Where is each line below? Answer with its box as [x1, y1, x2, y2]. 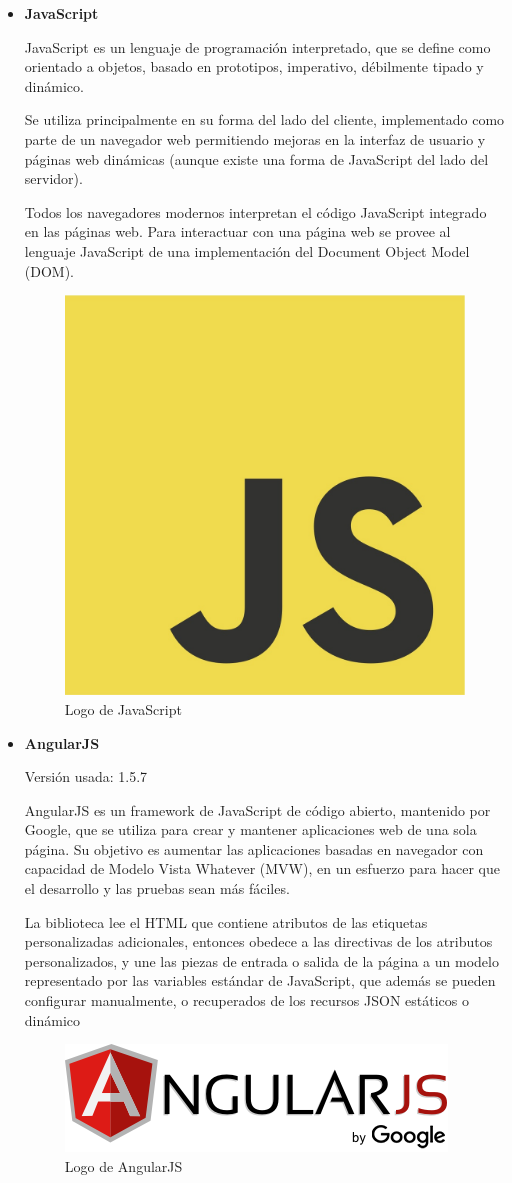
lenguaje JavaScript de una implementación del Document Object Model [24, 240, 470, 261]
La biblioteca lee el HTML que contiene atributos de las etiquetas [24, 911, 428, 932]
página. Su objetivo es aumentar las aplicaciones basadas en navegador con [24, 838, 484, 859]
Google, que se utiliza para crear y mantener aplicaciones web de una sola [24, 819, 477, 840]
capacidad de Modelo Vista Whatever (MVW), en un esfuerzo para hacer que [24, 858, 500, 879]
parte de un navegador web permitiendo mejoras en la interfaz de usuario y [24, 128, 486, 149]
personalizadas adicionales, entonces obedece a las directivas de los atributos [24, 931, 493, 952]
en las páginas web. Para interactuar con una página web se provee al [24, 221, 451, 242]
